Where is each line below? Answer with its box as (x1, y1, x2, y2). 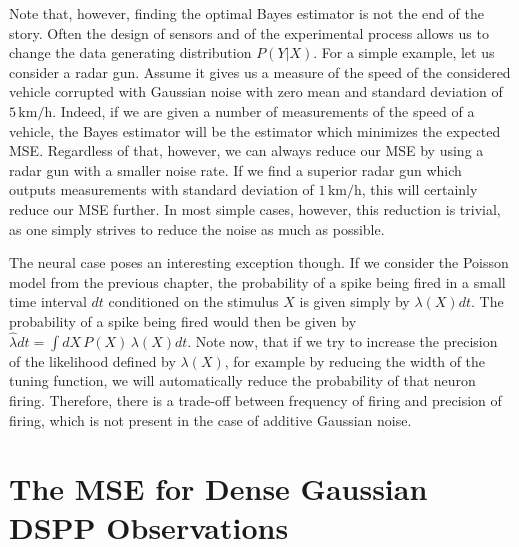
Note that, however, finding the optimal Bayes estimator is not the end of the (9, 3, 484, 23)
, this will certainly (361, 179, 478, 200)
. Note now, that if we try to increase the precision (187, 330, 498, 351)
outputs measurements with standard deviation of (9, 179, 314, 200)
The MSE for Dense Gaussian (9, 468, 428, 509)
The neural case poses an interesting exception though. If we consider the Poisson (9, 252, 509, 273)
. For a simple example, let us (313, 42, 495, 63)
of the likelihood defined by (9, 350, 176, 371)
